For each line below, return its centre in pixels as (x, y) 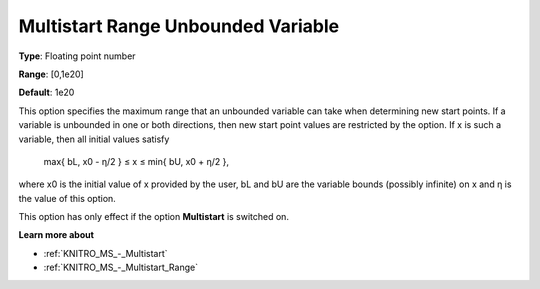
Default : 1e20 (46, 92)
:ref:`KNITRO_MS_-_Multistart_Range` (121, 267)
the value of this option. (67, 198)
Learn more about (56, 235)
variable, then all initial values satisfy (94, 139)
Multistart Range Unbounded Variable (179, 26)
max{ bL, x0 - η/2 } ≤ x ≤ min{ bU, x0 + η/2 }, (136, 161)
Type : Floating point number (77, 56)
